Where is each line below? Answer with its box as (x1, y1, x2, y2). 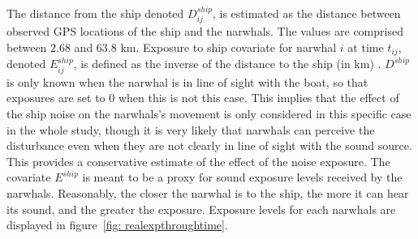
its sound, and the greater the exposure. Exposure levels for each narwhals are (6, 200, 396, 217)
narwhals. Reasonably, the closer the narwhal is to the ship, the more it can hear (6, 185, 409, 202)
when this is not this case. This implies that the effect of (118, 89, 399, 106)
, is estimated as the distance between (213, 5, 401, 21)
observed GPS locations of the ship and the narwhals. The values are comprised (6, 23, 403, 40)
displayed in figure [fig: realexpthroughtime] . (6, 216, 228, 233)
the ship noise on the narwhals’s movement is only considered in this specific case (6, 105, 412, 122)
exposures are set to (6, 89, 106, 106)
